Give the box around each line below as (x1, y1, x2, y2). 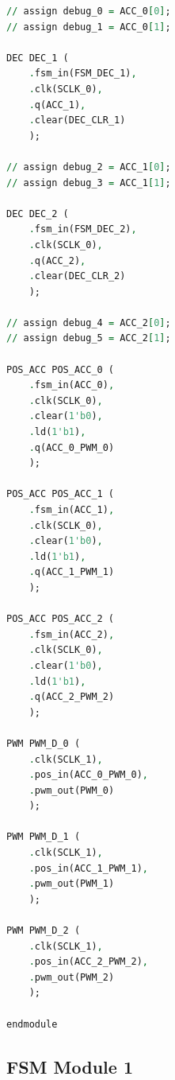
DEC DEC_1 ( (6, 52, 69, 64)
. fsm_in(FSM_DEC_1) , (29, 68, 137, 80)
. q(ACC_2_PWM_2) (29, 691, 115, 703)
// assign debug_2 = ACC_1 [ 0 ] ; (6, 161, 171, 173)
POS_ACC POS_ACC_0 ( (6, 363, 115, 375)
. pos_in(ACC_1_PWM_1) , (29, 862, 149, 874)
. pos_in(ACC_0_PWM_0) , (29, 769, 149, 781)
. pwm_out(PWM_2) (29, 971, 115, 983)
